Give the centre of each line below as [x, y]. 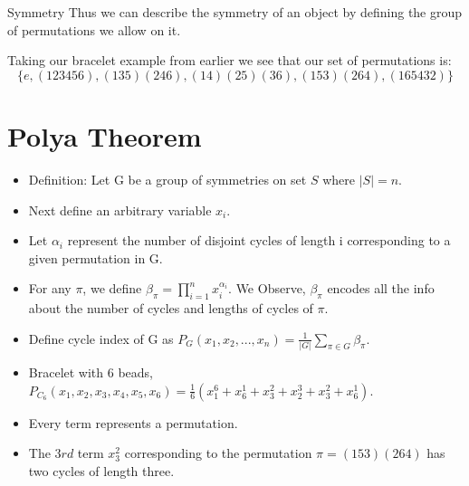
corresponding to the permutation [218, 453]
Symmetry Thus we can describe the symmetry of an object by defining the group [235, 12]
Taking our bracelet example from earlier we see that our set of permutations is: [230, 60]
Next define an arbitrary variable [120, 210]
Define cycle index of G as [101, 338]
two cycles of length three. [101, 470]
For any [50, 288]
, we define [112, 288]
